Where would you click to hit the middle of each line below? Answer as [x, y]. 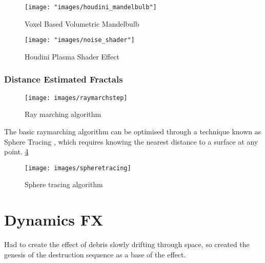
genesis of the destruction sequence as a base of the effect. [95, 254]
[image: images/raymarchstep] [76, 98]
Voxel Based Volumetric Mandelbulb [82, 23]
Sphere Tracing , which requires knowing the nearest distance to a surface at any [131, 141]
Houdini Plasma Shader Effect [72, 56]
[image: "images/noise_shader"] [80, 40]
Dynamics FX [54, 220]
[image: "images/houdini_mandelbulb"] [91, 7]
